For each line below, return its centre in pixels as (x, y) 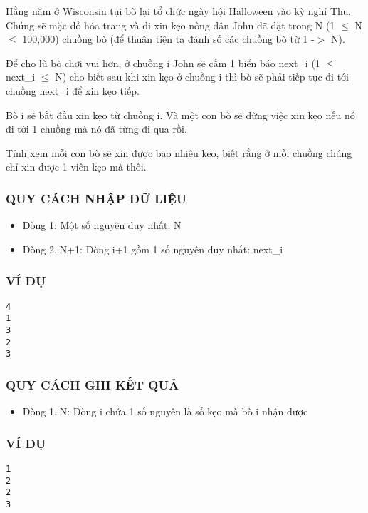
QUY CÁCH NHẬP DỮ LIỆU (96, 198)
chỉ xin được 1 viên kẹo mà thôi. (76, 167)
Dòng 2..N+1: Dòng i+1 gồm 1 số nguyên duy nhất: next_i (153, 249)
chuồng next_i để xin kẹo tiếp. (73, 90)
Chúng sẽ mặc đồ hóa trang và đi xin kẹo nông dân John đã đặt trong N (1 (170, 25)
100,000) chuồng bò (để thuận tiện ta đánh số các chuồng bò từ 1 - (168, 39)
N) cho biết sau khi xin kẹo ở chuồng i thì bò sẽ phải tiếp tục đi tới (202, 77)
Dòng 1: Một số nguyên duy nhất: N (102, 225)
